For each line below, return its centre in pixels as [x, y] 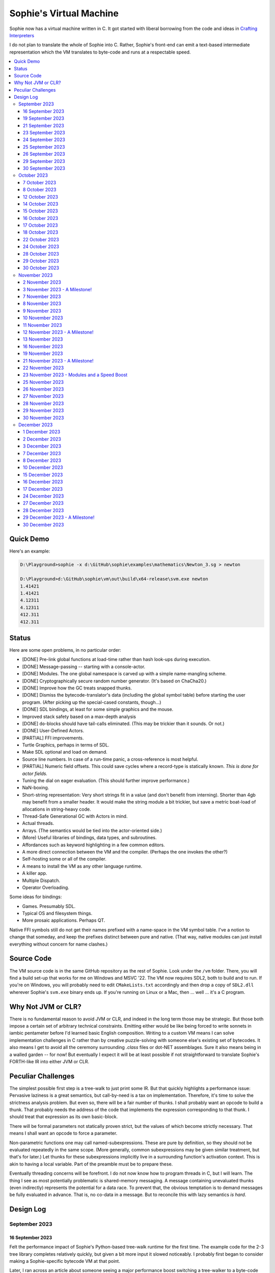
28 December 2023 [44, 510]
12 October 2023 [41, 197]
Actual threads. [38, 823]
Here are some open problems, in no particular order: [65, 650]
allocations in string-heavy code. [57, 809]
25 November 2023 [43, 382]
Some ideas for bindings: [36, 897]
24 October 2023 [41, 246]
